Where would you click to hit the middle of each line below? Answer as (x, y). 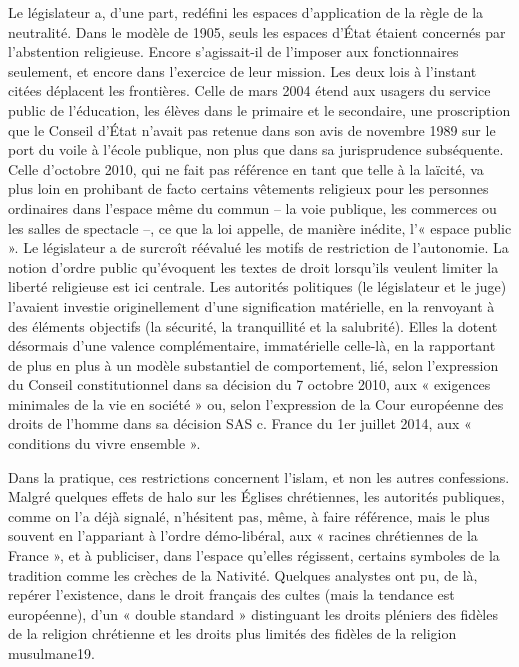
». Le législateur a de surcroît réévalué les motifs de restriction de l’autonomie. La (258, 247)
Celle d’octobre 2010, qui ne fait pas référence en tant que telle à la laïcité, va (246, 168)
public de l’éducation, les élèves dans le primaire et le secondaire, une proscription (259, 109)
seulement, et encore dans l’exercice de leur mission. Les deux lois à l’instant (242, 70)
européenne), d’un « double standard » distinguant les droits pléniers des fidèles (253, 613)
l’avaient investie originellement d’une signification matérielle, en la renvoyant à (251, 305)
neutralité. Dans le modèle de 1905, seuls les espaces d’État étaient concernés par (257, 31)
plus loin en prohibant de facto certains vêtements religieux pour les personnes (248, 188)
